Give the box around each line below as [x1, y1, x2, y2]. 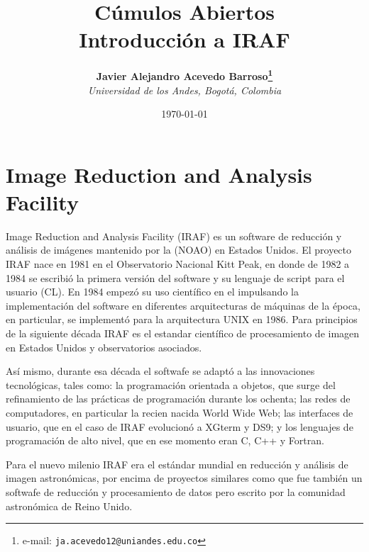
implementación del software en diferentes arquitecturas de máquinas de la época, [6, 298, 360, 312]
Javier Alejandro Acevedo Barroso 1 [96, 67, 273, 83]
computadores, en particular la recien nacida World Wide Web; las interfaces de [6, 405, 353, 419]
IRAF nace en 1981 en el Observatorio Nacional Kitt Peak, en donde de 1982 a [6, 257, 350, 271]
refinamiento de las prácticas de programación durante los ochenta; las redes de [6, 391, 351, 406]
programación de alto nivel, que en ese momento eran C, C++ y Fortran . [6, 433, 324, 448]
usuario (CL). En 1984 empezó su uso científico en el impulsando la [6, 284, 299, 299]
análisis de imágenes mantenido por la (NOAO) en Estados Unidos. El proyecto [6, 242, 352, 257]
